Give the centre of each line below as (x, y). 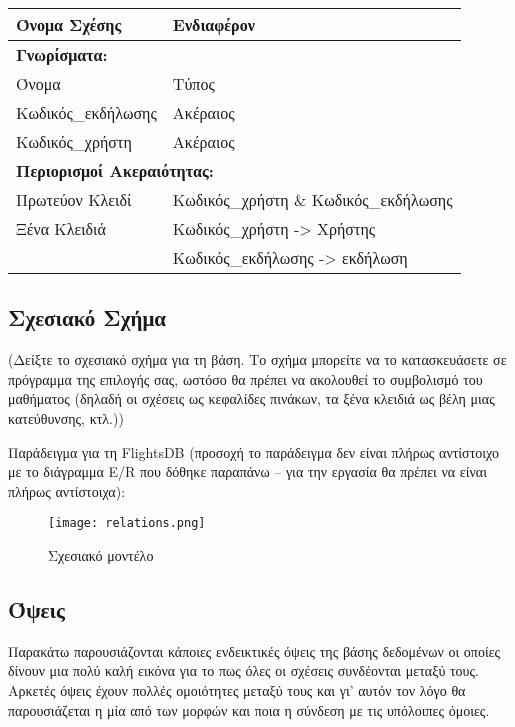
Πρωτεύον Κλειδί (74, 199)
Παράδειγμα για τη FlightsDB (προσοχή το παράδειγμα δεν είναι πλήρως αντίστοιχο (253, 451)
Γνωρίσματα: (62, 54)
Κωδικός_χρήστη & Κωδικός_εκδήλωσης (312, 199)
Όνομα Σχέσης (69, 24)
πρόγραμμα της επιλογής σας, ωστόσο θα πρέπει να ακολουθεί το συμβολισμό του (245, 378)
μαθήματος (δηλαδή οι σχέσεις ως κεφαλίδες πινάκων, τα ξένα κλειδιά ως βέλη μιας (251, 398)
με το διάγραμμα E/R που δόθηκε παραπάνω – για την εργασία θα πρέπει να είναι (247, 471)
